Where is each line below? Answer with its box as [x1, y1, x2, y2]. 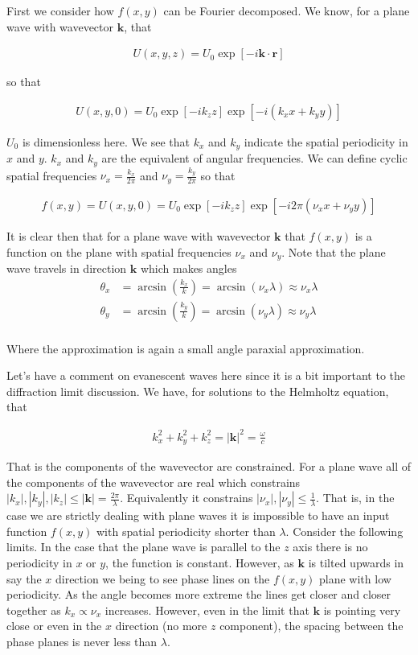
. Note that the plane [281, 243, 386, 260]
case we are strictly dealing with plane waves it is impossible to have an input [6, 507, 390, 524]
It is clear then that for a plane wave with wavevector [6, 227, 271, 244]
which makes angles [140, 260, 237, 276]
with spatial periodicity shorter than [96, 522, 276, 539]
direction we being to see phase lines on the [55, 570, 270, 587]
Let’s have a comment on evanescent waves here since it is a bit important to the [6, 367, 405, 384]
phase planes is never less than [6, 632, 158, 649]
